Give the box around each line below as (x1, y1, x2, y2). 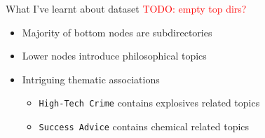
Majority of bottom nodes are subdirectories (22, 25, 212, 39)
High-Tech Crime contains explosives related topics (39, 95, 260, 110)
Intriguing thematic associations (22, 71, 160, 86)
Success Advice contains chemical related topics (39, 119, 250, 134)
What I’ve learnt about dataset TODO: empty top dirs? (6, 1, 247, 15)
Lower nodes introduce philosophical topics (22, 48, 207, 63)
